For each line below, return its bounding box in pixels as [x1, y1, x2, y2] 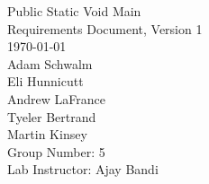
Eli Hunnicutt [7, 72, 84, 91]
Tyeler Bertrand [7, 107, 96, 126]
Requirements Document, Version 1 [7, 19, 203, 38]
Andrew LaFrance [7, 89, 105, 108]
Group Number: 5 [7, 142, 105, 161]
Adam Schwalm [7, 54, 93, 73]
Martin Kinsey [7, 125, 87, 144]
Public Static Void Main [7, 2, 141, 20]
